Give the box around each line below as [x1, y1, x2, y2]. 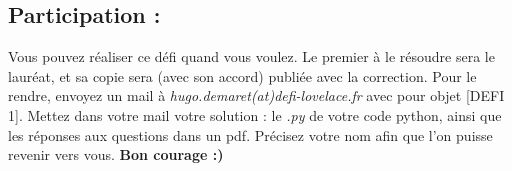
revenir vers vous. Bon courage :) [8, 144, 224, 165]
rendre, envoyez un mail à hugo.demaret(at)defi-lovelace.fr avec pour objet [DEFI [8, 85, 505, 106]
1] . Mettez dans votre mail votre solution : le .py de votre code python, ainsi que [8, 104, 502, 125]
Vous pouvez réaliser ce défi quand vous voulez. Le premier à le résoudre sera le [8, 46, 495, 67]
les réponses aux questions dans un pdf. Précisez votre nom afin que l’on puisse [8, 124, 493, 145]
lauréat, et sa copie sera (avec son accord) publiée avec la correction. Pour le [8, 65, 477, 86]
